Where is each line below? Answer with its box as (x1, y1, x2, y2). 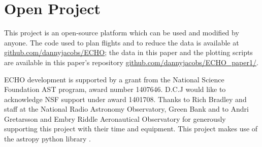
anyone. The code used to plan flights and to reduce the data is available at (4, 37, 239, 47)
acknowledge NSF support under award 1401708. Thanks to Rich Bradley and (4, 93, 247, 104)
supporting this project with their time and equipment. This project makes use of (4, 123, 258, 134)
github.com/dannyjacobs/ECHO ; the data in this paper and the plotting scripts (4, 47, 253, 58)
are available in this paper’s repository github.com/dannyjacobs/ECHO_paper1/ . (4, 57, 258, 67)
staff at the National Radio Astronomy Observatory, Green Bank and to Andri (4, 104, 249, 114)
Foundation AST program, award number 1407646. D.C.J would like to (4, 84, 226, 94)
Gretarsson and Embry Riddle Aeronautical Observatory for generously (4, 113, 226, 124)
